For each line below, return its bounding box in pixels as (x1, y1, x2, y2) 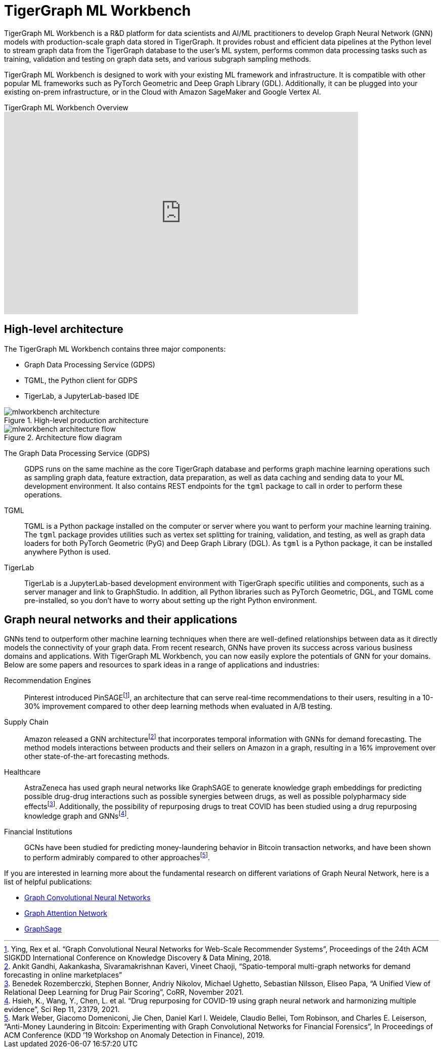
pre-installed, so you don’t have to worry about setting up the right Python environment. (24, 596, 317, 605)
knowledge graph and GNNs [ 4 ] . (24, 810, 129, 821)
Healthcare (4, 767, 41, 776)
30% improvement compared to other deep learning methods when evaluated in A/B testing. (24, 702, 333, 711)
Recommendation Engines (4, 676, 91, 685)
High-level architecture (4, 323, 123, 336)
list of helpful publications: (4, 877, 92, 886)
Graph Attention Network (24, 908, 108, 917)
